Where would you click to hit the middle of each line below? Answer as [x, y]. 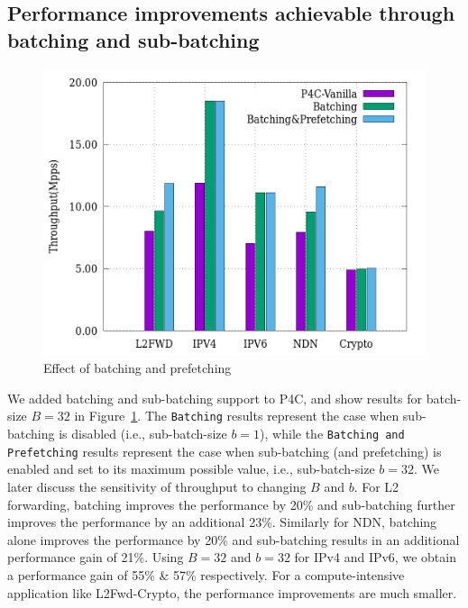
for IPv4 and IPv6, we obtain [375, 557]
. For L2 [376, 486]
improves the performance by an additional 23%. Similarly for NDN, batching [222, 522]
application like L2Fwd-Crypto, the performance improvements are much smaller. [232, 592]
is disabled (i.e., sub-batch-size [143, 434]
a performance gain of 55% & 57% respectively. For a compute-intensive [206, 574]
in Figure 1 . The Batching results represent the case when [237, 416]
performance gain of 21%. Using [96, 557]
